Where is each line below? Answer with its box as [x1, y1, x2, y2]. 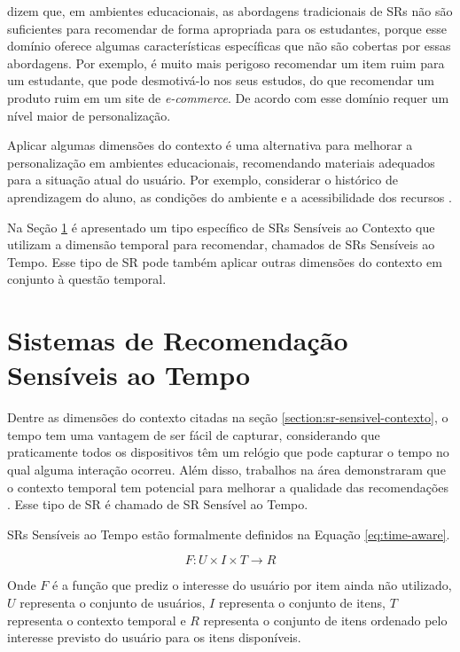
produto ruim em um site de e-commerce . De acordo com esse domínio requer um [7, 88, 449, 106]
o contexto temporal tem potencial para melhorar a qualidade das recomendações [7, 477, 449, 496]
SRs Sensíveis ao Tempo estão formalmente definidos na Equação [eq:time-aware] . [7, 524, 450, 543]
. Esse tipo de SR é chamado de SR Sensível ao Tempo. [7, 495, 308, 514]
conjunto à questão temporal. [7, 270, 167, 288]
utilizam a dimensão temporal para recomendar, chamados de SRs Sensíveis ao [7, 235, 435, 254]
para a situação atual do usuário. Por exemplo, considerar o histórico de [7, 170, 398, 189]
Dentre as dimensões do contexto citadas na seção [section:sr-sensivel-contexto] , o [7, 408, 448, 427]
